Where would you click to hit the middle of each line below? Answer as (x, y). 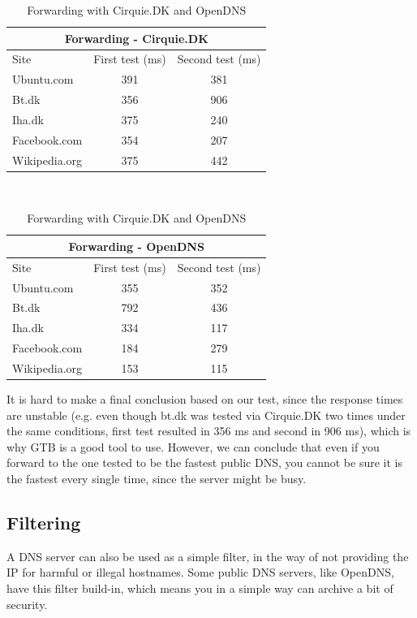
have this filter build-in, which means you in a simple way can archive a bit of (200, 588)
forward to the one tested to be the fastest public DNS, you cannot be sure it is (204, 462)
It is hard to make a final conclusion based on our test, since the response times (205, 399)
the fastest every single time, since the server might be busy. (157, 479)
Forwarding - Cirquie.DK (136, 38)
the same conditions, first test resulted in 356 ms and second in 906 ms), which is (209, 431)
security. (27, 604)
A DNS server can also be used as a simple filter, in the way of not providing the (208, 556)
